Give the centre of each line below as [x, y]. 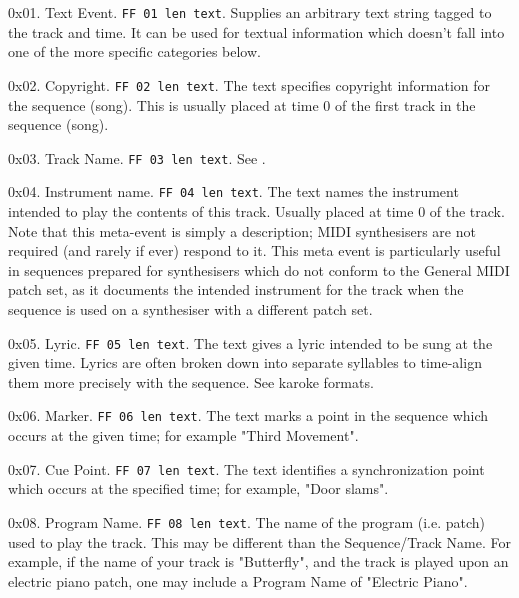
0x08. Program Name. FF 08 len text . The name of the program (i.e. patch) [247, 521]
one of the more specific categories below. [134, 51]
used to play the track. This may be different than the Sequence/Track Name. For [259, 541]
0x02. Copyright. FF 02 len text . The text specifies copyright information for [249, 84]
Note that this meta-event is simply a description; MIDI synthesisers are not [242, 230]
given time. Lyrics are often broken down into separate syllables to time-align [245, 362]
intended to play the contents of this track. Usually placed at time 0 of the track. [256, 211]
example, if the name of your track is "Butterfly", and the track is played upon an [258, 561]
